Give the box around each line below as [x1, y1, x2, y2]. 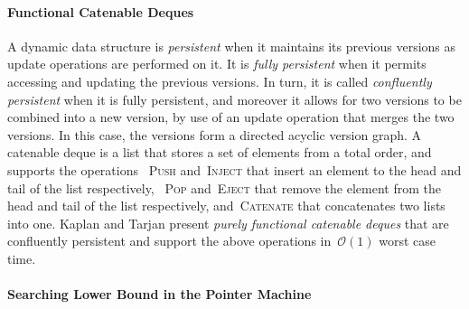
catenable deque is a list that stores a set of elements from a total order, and [7, 143, 432, 162]
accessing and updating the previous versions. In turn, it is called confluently [7, 71, 432, 90]
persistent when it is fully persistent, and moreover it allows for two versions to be [7, 89, 462, 108]
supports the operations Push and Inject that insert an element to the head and [7, 160, 462, 179]
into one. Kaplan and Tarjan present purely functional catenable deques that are [7, 213, 449, 232]
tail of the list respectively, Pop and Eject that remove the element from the [7, 178, 441, 197]
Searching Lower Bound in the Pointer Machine [7, 285, 312, 304]
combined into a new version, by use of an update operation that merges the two [7, 108, 455, 126]
